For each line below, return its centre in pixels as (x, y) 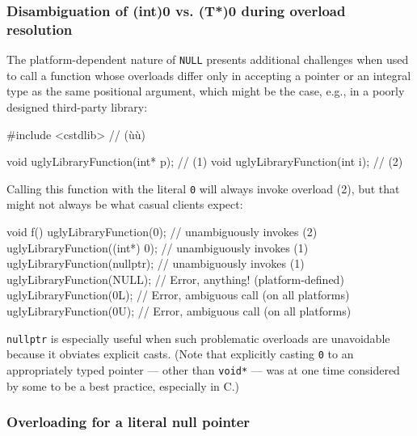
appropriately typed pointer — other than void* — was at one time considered (203, 369)
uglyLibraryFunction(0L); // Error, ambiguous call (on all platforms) (178, 295)
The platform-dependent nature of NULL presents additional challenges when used (208, 59)
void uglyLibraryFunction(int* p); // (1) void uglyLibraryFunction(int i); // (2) (205, 161)
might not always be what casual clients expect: (125, 204)
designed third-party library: (77, 106)
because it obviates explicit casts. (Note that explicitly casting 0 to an (180, 354)
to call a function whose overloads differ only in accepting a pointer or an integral (209, 75)
